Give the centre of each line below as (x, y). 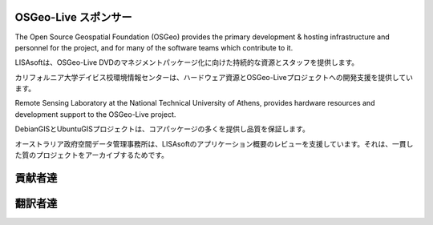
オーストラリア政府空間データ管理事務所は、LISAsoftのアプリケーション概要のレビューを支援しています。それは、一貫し (214, 143)
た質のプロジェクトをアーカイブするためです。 (91, 155)
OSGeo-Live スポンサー (73, 17)
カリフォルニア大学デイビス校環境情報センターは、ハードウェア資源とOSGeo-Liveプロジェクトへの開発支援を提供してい (214, 77)
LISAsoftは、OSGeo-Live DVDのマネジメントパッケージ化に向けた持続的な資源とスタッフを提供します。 (187, 62)
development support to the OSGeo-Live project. (95, 114)
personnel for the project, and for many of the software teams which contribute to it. (154, 47)
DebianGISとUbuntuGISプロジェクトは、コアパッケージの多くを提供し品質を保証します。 (162, 129)
